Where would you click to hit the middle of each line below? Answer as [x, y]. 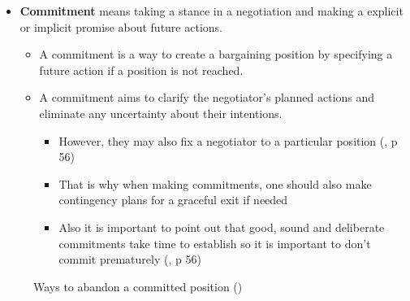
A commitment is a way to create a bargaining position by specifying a [216, 54]
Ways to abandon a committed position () [138, 286]
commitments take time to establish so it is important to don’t [215, 243]
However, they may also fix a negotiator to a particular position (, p [228, 140]
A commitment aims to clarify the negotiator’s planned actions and [207, 97]
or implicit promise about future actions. [121, 26]
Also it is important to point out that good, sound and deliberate [222, 227]
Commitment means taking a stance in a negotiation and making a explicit [211, 11]
